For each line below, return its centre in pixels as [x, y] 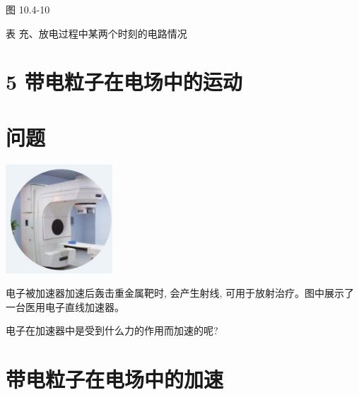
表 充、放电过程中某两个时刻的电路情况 [96, 33]
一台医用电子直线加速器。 [65, 306]
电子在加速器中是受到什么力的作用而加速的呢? [112, 330]
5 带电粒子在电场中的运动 [124, 82]
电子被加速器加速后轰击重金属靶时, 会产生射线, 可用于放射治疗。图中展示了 [180, 293]
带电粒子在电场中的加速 [115, 379]
